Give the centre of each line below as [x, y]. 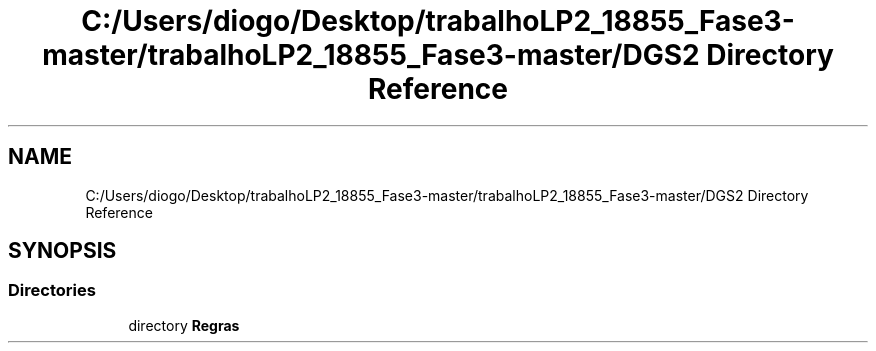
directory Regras [184, 325]
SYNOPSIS [62, 251]
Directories [52, 290]
